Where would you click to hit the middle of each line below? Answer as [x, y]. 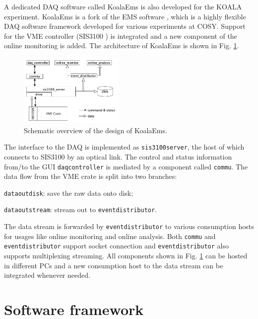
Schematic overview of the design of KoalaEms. [96, 130]
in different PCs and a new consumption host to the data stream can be [114, 265]
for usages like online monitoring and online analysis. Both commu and [110, 236]
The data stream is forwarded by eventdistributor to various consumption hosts [129, 226]
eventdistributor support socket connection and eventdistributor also [116, 246]
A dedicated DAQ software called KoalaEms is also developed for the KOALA [123, 6]
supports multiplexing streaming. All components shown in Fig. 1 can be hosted [126, 256]
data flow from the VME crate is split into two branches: [91, 176]
